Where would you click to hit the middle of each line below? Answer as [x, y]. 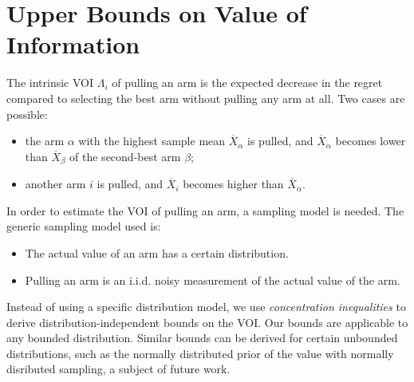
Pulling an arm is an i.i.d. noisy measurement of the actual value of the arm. [213, 280]
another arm [55, 184]
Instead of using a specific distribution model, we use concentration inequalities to [206, 307]
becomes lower [371, 141]
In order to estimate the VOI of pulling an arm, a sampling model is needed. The [205, 210]
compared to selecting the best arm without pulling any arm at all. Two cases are [206, 98]
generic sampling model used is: [84, 226]
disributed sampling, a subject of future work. [118, 369]
